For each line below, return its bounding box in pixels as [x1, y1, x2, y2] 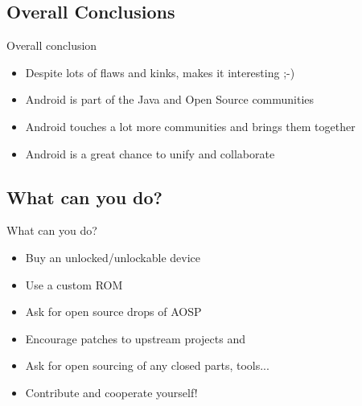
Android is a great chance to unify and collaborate [25, 145, 275, 162]
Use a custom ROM [25, 276, 123, 293]
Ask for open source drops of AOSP [25, 303, 202, 320]
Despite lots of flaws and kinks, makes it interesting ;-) [25, 64, 295, 80]
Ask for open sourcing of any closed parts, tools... [25, 357, 269, 374]
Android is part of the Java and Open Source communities [25, 91, 315, 108]
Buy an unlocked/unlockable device [25, 248, 201, 265]
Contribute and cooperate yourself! [25, 383, 198, 400]
